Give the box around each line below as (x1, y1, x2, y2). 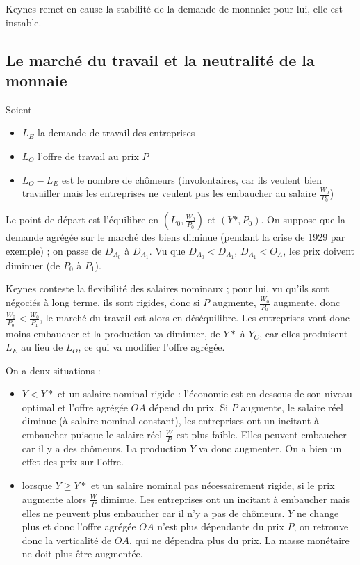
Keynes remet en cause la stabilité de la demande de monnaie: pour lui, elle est (6, 1, 343, 15)
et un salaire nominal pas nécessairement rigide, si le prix (91, 478, 335, 493)
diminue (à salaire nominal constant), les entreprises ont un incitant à (22, 413, 319, 428)
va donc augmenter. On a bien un (198, 440, 342, 455)
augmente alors (22, 491, 87, 506)
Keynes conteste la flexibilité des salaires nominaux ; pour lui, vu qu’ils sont (6, 281, 329, 296)
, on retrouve (293, 519, 349, 534)
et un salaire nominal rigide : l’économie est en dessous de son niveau (58, 386, 352, 401)
